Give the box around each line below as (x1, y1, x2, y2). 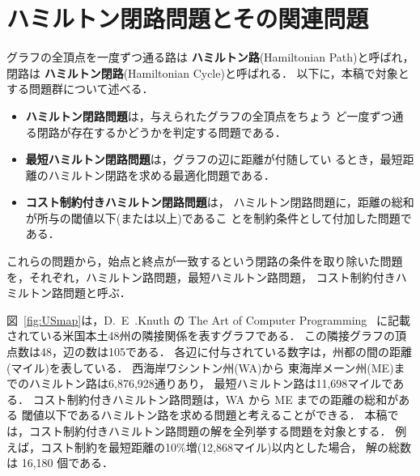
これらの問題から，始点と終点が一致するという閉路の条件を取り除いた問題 (6, 253, 403, 270)
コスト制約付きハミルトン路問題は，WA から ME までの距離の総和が (32, 390, 399, 407)
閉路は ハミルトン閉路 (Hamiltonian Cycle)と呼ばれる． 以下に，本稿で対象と (6, 64, 409, 81)
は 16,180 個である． (6, 454, 114, 471)
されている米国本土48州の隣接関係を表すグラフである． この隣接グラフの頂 (6, 327, 407, 344)
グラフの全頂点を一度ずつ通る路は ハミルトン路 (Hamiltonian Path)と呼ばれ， (6, 49, 414, 66)
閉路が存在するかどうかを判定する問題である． (36, 123, 286, 140)
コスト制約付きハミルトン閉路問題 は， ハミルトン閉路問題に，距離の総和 (25, 193, 414, 210)
